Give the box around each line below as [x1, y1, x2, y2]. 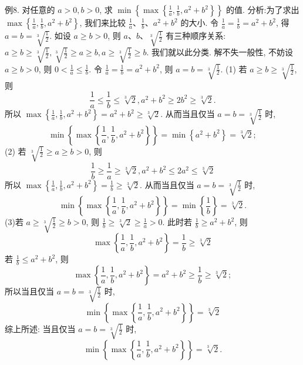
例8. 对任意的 [5, 4, 55, 15]
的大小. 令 [180, 16, 218, 28]
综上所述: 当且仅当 [5, 322, 76, 334]
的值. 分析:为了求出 [225, 4, 299, 15]
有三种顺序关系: [166, 29, 226, 41]
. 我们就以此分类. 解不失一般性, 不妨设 [146, 46, 294, 58]
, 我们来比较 [79, 16, 126, 28]
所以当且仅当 [5, 285, 54, 297]
